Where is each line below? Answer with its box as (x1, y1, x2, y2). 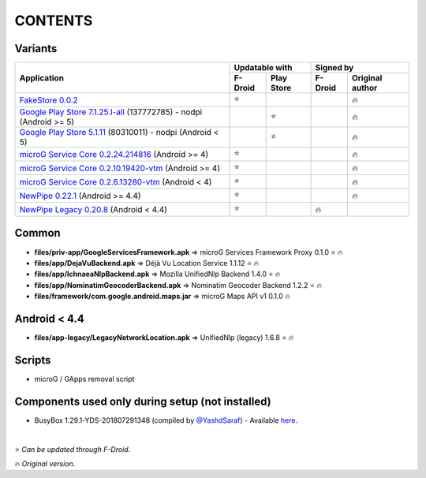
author (351, 83, 378, 94)
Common (14, 226, 61, 240)
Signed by (315, 62, 354, 73)
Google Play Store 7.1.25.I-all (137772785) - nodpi (19, 106, 203, 118)
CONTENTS (14, 12, 93, 29)
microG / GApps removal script (34, 374, 135, 383)
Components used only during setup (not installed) (14, 394, 271, 408)
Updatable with (234, 62, 293, 73)
